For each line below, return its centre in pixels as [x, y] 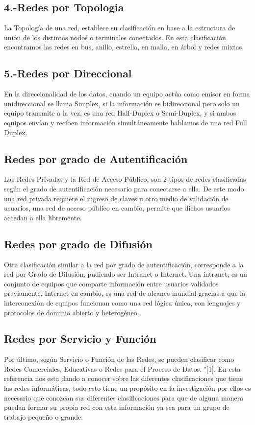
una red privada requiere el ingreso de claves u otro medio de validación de [116, 198]
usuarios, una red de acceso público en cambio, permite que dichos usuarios [117, 208]
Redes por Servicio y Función [80, 339]
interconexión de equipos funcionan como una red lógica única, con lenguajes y [122, 302]
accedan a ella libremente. [43, 217]
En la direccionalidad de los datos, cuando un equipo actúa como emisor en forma [127, 94]
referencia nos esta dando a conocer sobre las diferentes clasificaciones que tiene [124, 378]
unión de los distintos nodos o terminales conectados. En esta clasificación [115, 37]
